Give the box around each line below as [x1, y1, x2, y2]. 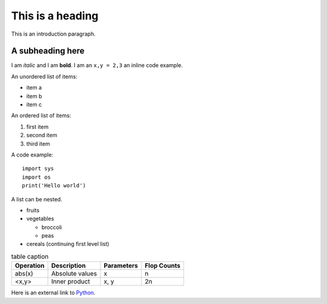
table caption [11, 253, 49, 261]
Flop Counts [144, 262, 181, 270]
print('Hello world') [22, 182, 86, 189]
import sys [22, 165, 54, 172]
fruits [26, 206, 39, 214]
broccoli [41, 224, 62, 231]
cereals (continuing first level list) [26, 241, 110, 248]
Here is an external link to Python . [11, 289, 96, 296]
